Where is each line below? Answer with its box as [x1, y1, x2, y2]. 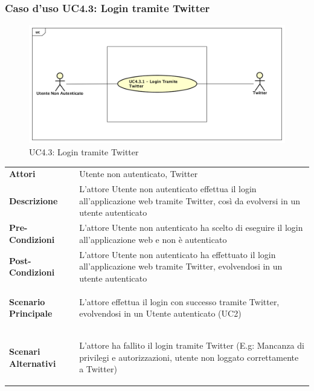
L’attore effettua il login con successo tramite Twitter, [79, 295, 280, 308]
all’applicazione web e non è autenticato [79, 233, 227, 245]
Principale [9, 307, 53, 320]
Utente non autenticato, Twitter [79, 167, 198, 180]
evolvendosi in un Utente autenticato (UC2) [79, 307, 242, 320]
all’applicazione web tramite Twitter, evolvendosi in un [79, 260, 283, 273]
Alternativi [9, 357, 56, 369]
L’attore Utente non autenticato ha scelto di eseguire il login [79, 221, 303, 234]
